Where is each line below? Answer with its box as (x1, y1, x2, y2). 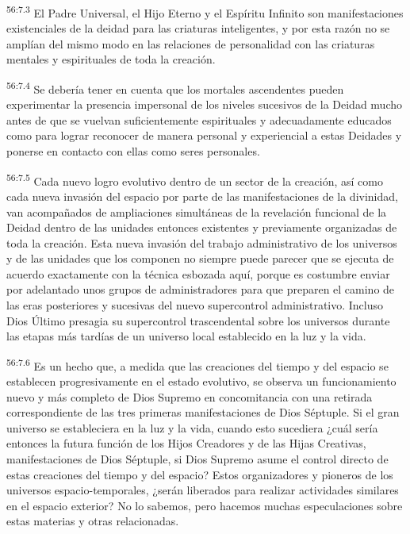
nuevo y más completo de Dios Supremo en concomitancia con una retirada (6, 388, 373, 405)
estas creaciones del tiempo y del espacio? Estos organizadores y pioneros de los (6, 466, 393, 482)
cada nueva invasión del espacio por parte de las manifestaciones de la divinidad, (6, 187, 398, 204)
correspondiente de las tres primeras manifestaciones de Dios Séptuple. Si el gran (6, 404, 400, 421)
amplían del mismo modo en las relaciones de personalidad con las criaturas (6, 35, 375, 52)
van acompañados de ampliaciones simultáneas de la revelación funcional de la (6, 203, 387, 220)
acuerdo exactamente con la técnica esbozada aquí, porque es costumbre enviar (6, 265, 390, 282)
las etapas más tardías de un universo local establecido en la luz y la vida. (6, 328, 366, 344)
